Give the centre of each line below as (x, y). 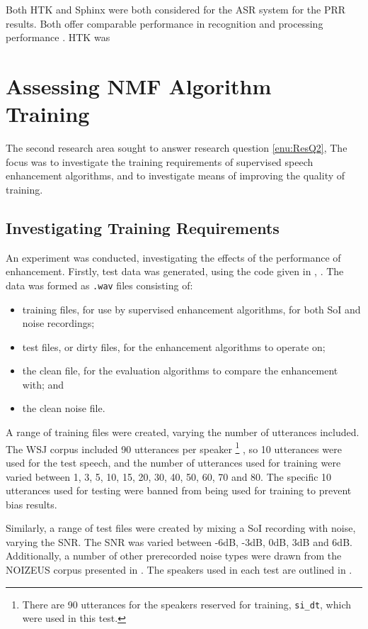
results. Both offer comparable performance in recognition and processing (165, 23)
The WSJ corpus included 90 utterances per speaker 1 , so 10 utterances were (174, 447)
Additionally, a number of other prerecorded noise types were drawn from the (174, 556)
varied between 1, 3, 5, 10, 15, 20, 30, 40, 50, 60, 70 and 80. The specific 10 (169, 476)
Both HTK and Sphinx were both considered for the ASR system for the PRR (176, 9)
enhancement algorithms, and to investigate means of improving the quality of (176, 176)
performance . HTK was (58, 37)
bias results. (31, 504)
